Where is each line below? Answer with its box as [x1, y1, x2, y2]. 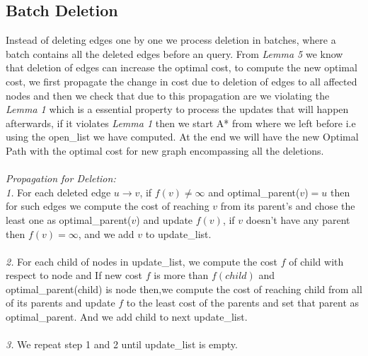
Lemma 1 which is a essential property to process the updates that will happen [6, 102, 349, 117]
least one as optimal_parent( [6, 212, 132, 227]
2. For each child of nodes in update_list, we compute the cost [6, 254, 278, 268]
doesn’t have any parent [246, 212, 350, 227]
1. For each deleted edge [6, 184, 111, 199]
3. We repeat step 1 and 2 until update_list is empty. [6, 337, 238, 352]
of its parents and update [6, 295, 115, 310]
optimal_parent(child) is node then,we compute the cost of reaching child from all [6, 281, 362, 296]
